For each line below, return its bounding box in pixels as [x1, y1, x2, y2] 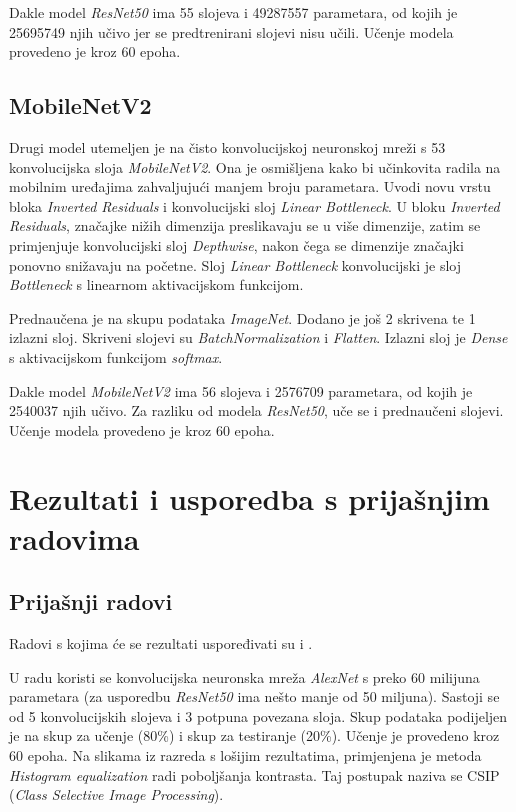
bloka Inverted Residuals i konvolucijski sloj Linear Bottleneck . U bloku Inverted [9, 195, 500, 216]
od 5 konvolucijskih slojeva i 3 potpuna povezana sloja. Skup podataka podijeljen [9, 705, 508, 726]
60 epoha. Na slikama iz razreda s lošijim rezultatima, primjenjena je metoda [9, 745, 482, 766]
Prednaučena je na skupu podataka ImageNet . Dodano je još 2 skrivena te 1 [9, 307, 476, 328]
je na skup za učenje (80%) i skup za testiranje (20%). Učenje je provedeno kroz [9, 725, 500, 746]
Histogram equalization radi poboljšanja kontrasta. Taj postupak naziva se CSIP [9, 764, 500, 785]
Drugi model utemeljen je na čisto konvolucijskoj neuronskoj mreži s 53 [9, 136, 446, 157]
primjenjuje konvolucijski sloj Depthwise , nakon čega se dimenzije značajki [9, 234, 464, 255]
